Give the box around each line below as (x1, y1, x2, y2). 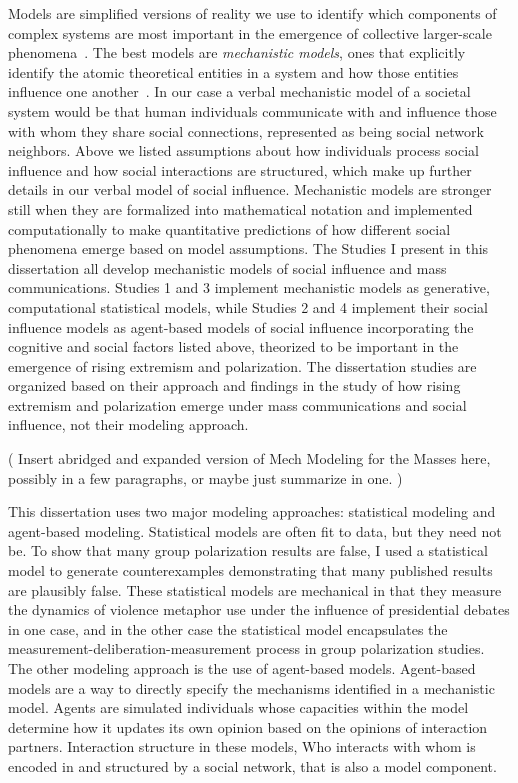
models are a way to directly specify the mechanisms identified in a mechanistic (8, 677, 495, 698)
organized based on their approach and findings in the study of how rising (8, 375, 461, 396)
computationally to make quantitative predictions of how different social (8, 218, 451, 239)
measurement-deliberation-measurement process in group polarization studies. (8, 638, 485, 659)
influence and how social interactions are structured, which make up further (8, 159, 472, 180)
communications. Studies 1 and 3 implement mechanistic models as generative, (8, 277, 490, 298)
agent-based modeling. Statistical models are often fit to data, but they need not (8, 520, 502, 541)
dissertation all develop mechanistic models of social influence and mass (8, 257, 447, 278)
